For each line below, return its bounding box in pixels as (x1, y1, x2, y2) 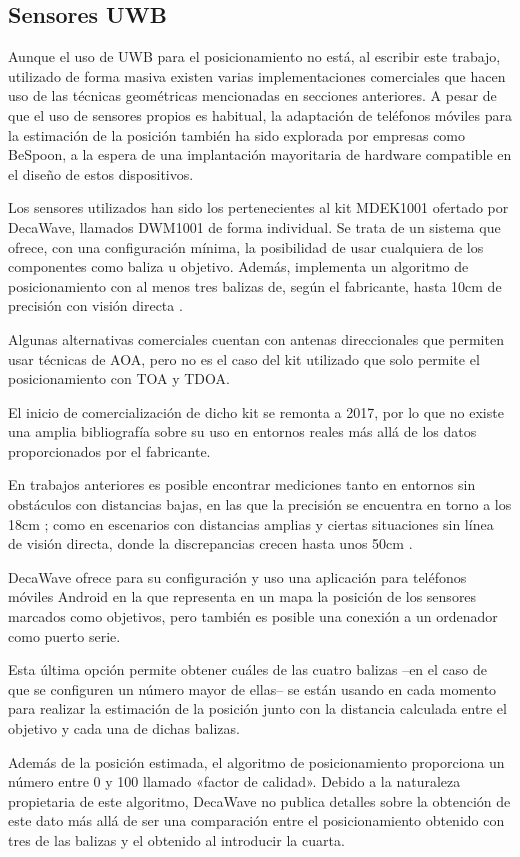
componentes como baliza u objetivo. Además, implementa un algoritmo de (8, 256, 469, 277)
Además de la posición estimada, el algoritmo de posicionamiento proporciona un (8, 751, 505, 772)
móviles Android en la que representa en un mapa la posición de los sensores (8, 586, 477, 607)
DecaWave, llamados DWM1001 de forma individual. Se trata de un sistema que (8, 216, 501, 237)
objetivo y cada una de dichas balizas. (8, 718, 240, 739)
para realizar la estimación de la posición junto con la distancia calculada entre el (8, 698, 507, 719)
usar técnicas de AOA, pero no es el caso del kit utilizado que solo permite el (8, 348, 480, 369)
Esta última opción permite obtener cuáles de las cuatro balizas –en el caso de (8, 659, 487, 680)
